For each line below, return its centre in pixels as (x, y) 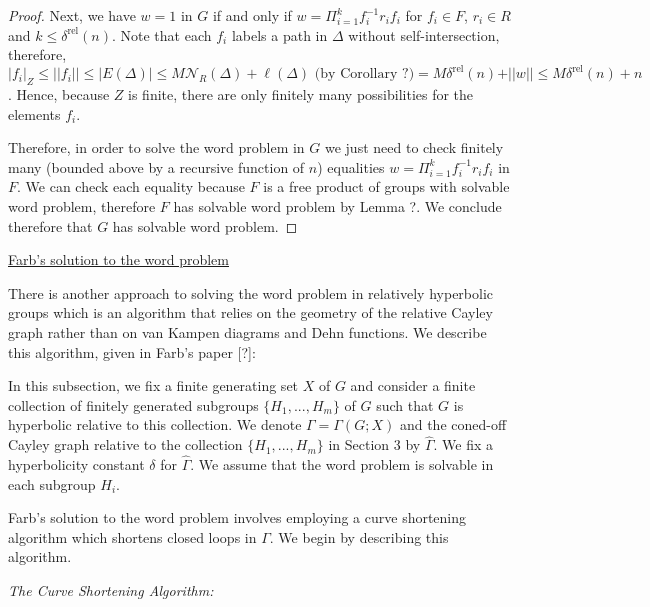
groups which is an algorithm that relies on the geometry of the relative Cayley (250, 312)
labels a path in (279, 34)
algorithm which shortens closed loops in (132, 536)
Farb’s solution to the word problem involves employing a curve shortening (237, 517)
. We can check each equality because (131, 186)
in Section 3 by (374, 444)
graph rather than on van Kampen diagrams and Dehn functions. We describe (247, 332)
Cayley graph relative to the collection (125, 444)
